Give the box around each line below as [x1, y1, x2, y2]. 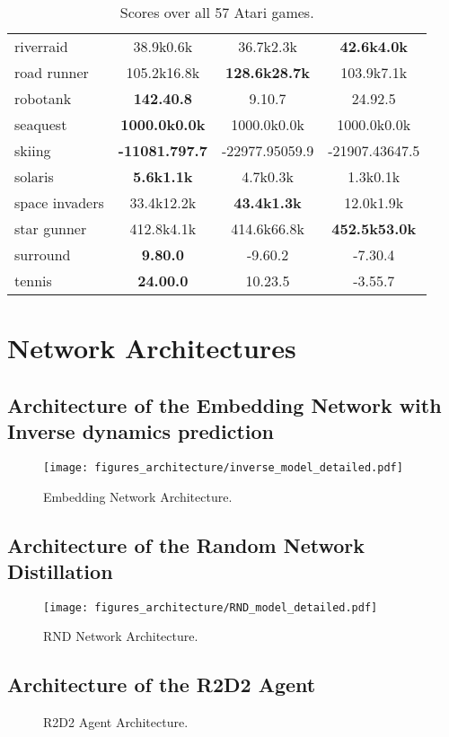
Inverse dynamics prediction [7, 417, 274, 445]
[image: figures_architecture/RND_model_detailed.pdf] [43, 601, 378, 614]
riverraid [14, 36, 68, 57]
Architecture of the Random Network [7, 531, 365, 558]
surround [14, 244, 71, 265]
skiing [14, 140, 51, 161]
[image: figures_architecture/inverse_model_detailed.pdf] [43, 461, 403, 474]
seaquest [14, 114, 67, 135]
